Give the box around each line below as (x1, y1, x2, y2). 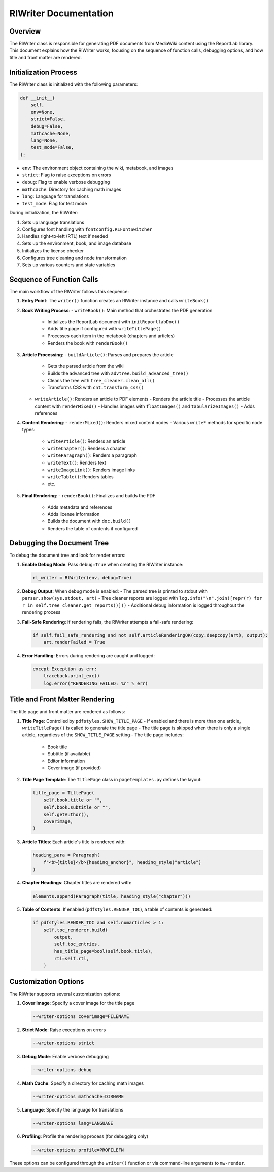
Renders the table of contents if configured (47, 525, 138, 531)
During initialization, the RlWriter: (9, 210, 78, 216)
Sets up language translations (22, 219, 85, 225)
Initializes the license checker (22, 248, 84, 254)
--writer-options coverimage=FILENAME (32, 1014, 129, 1020)
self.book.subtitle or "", (43, 805, 111, 810)
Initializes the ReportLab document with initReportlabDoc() (47, 319, 180, 325)
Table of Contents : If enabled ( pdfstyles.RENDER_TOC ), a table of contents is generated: (22, 906, 213, 912)
